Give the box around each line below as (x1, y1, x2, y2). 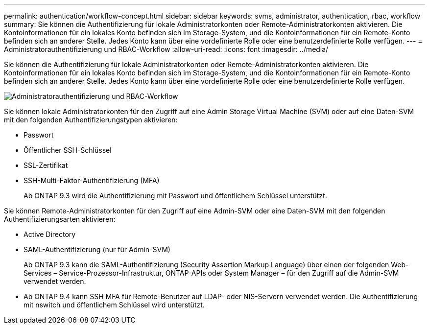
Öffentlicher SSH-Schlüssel (24, 146, 112, 154)
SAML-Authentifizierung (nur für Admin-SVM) (24, 245, 170, 254)
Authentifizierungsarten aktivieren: (4, 215, 116, 223)
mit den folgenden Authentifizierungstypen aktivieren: (4, 116, 178, 124)
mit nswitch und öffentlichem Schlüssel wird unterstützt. (24, 301, 205, 309)
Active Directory (24, 230, 76, 238)
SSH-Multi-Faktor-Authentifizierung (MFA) (24, 176, 160, 185)
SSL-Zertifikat (24, 161, 68, 169)
